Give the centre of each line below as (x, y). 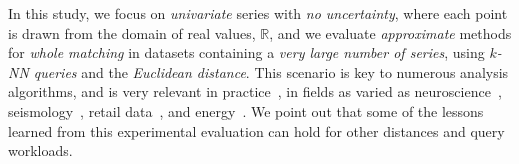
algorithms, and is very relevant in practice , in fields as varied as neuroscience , (255, 91)
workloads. (40, 150)
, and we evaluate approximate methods (390, 32)
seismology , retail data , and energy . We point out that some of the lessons (246, 110)
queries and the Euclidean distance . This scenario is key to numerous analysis (271, 71)
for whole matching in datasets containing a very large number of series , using (246, 52)
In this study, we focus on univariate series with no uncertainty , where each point (258, 13)
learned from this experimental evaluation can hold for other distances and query (256, 130)
